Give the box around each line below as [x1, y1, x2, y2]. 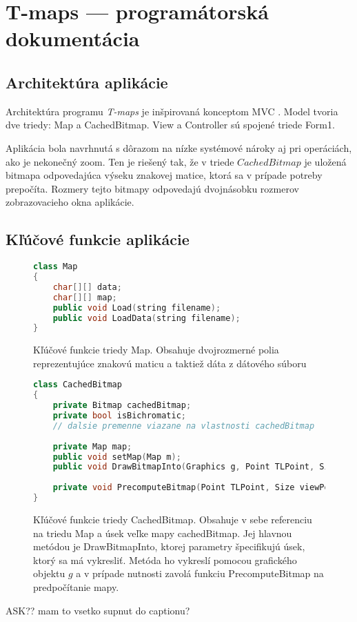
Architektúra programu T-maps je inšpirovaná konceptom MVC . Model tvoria [6, 104, 338, 118]
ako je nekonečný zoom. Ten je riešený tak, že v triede [6, 154, 234, 168]
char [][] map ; [52, 292, 117, 302]
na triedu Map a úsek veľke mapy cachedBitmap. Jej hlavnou [33, 525, 292, 540]
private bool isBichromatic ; [52, 411, 186, 421]
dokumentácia [6, 24, 140, 52]
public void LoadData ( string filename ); [52, 313, 241, 323]
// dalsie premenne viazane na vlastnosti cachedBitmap [52, 420, 315, 431]
